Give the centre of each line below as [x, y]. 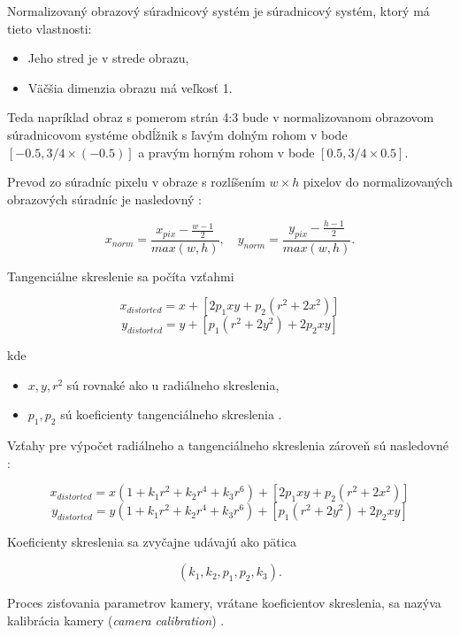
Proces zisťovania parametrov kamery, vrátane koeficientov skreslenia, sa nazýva [224, 603]
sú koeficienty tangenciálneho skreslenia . [171, 414]
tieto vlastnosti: [50, 28]
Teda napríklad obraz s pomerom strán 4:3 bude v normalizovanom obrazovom [221, 117]
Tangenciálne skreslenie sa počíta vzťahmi [121, 276]
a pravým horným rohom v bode [226, 152]
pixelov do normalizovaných [378, 182]
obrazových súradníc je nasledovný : [104, 199]
